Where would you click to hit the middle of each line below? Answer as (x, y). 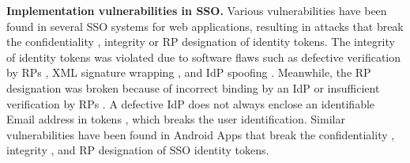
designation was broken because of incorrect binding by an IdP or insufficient (193, 87)
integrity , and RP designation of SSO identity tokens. (138, 150)
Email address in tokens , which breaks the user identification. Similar (176, 119)
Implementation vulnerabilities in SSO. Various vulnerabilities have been (197, 10)
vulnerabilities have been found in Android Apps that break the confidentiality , (201, 134)
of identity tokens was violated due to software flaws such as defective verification (204, 57)
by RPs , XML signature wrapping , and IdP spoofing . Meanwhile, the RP (189, 72)
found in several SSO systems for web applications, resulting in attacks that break (205, 26)
